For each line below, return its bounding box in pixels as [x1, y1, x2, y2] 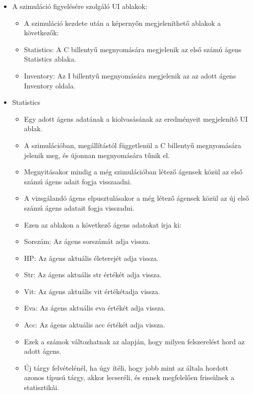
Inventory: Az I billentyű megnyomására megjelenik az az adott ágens [24, 70, 236, 80]
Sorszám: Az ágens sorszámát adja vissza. [24, 236, 151, 246]
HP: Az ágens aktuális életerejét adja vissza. [24, 252, 159, 263]
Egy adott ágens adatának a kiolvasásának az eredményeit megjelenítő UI [24, 113, 248, 124]
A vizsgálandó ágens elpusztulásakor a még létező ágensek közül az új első [24, 193, 249, 203]
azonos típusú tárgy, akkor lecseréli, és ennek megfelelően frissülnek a [24, 372, 235, 383]
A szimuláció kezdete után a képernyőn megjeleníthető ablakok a [24, 17, 221, 28]
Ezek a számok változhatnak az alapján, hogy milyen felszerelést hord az [24, 336, 245, 346]
